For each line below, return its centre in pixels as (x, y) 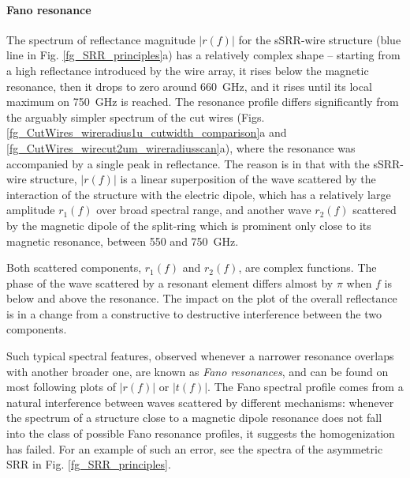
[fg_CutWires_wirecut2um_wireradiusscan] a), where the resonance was (181, 147)
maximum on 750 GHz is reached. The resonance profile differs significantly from (203, 102)
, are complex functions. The (307, 267)
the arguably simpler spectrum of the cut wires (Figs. (136, 117)
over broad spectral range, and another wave (204, 210)
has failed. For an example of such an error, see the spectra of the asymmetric (195, 448)
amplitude (31, 210)
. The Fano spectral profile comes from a (306, 387)
